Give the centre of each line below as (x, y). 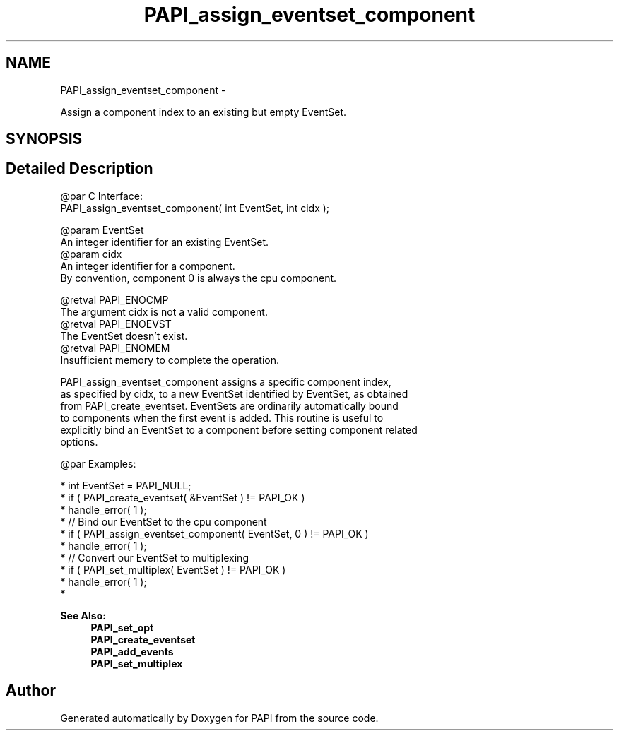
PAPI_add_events (132, 651)
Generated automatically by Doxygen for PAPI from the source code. (219, 718)
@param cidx (91, 254)
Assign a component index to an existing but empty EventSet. (204, 112)
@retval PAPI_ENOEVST (116, 324)
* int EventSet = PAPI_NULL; (126, 485)
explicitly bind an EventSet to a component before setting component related (239, 429)
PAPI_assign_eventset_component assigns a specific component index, (226, 381)
